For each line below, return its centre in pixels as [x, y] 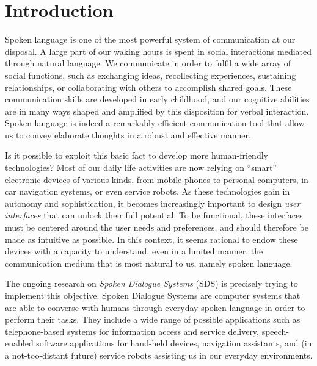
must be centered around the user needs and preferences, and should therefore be [157, 227]
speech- [275, 331]
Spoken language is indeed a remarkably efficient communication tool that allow [155, 123]
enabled [19, 343]
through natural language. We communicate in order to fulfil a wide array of [148, 63]
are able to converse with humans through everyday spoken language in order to [155, 307]
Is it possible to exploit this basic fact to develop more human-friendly [137, 155]
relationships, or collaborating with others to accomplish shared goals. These [148, 87]
